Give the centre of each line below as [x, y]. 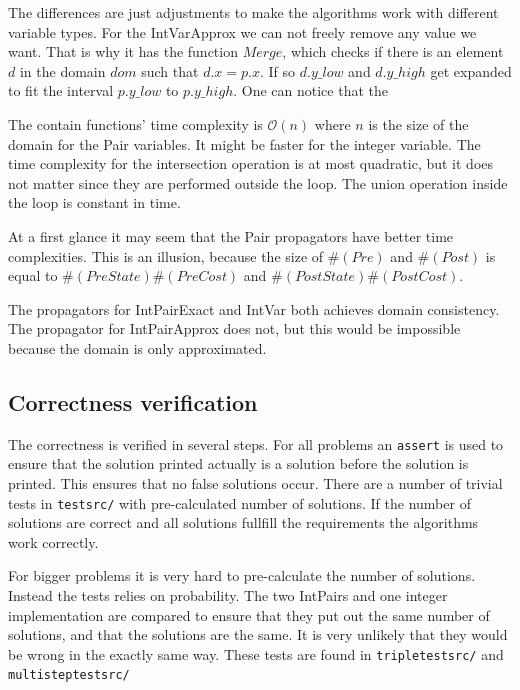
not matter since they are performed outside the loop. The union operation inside [258, 182]
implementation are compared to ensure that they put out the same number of [249, 614]
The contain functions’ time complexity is [135, 123]
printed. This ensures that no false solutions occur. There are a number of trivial [255, 482]
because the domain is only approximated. [137, 347]
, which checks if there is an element [393, 51]
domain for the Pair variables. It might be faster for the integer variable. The [244, 143]
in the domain [62, 70]
